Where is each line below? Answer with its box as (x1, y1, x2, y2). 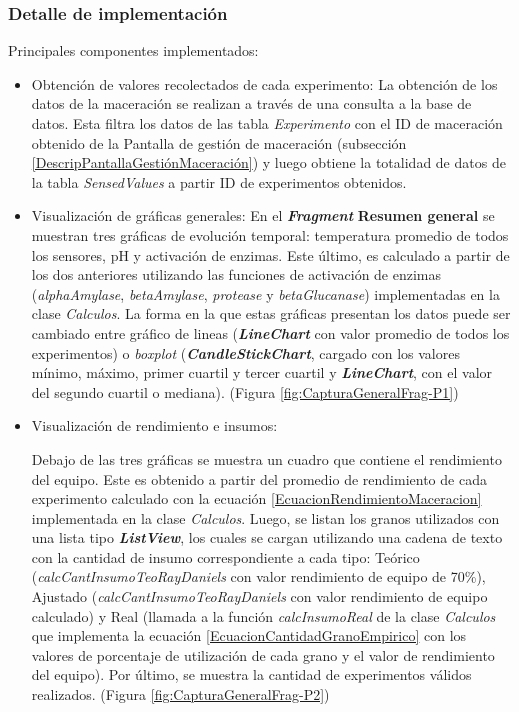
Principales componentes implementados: (8, 40, 259, 61)
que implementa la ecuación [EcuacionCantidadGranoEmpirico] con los (31, 625, 467, 646)
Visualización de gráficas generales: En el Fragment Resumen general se (31, 205, 495, 226)
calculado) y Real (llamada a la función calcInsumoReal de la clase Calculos (31, 605, 496, 626)
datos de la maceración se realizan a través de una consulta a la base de (31, 93, 472, 114)
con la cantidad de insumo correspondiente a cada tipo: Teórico (31, 546, 420, 567)
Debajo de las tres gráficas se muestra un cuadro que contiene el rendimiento (31, 448, 502, 469)
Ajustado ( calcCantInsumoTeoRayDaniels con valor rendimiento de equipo (31, 586, 488, 607)
